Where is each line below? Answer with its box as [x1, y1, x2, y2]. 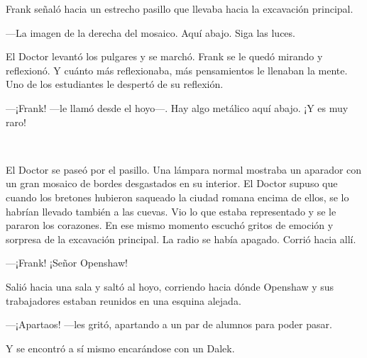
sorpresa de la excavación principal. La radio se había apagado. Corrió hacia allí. [6, 231, 356, 246]
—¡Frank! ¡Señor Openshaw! [6, 255, 128, 270]
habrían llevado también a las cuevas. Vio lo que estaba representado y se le [6, 203, 336, 218]
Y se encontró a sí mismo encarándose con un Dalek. [6, 340, 235, 355]
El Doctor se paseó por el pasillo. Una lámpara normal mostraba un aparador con [6, 162, 362, 177]
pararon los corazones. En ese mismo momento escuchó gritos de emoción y [6, 218, 334, 233]
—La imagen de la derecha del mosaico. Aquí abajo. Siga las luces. [6, 25, 295, 40]
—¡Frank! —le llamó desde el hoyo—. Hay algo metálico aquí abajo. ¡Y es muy [6, 100, 349, 115]
